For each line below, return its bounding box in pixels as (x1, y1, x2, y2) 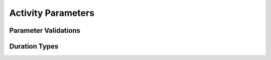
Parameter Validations (9, 26, 80, 35)
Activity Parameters (9, 7, 95, 18)
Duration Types (9, 42, 59, 51)
